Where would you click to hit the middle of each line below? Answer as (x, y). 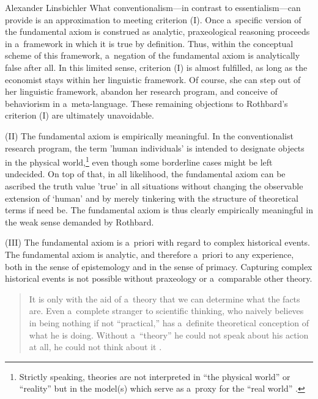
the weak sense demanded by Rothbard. (79, 221)
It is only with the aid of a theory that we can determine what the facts (165, 298)
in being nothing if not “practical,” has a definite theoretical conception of (169, 322)
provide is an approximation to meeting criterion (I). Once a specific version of (153, 19)
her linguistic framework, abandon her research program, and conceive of (141, 91)
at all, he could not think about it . (95, 347)
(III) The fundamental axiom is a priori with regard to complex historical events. (157, 242)
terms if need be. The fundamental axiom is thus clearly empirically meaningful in (159, 210)
